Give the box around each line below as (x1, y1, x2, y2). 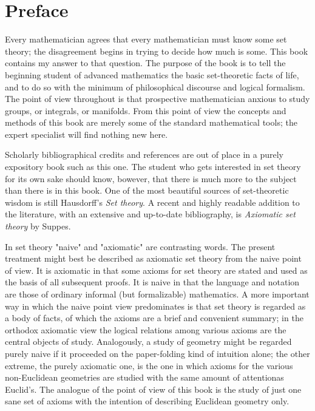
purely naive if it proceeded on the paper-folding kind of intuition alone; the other (5, 347, 310, 359)
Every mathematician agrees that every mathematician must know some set (5, 33, 287, 46)
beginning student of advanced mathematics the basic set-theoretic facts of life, (5, 68, 299, 81)
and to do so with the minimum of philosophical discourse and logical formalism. (5, 80, 305, 93)
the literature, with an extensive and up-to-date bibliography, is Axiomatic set (5, 208, 296, 220)
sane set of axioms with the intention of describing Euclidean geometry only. (5, 395, 290, 407)
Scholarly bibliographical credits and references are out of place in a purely (5, 148, 283, 161)
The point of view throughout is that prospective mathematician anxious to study (5, 92, 310, 105)
